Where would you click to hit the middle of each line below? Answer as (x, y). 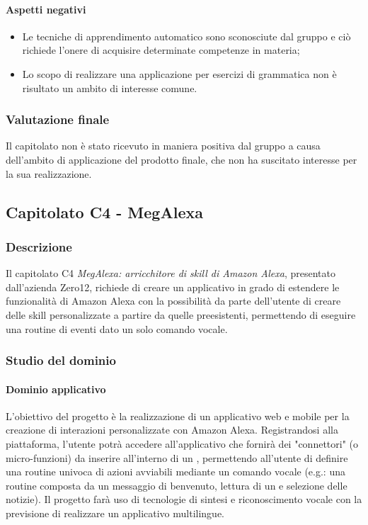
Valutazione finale (58, 119)
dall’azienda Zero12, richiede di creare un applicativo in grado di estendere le (173, 287)
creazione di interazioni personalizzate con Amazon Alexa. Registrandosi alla (172, 430)
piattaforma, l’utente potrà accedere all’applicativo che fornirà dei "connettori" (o (182, 443)
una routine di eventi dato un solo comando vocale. (117, 328)
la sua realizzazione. (49, 173)
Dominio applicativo (56, 389)
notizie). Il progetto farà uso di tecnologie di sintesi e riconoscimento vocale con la (184, 499)
